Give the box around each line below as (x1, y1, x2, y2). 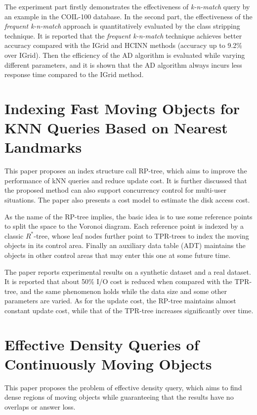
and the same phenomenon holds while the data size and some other (20, 286, 227, 296)
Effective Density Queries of (4, 334, 199, 354)
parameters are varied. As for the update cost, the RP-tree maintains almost (4, 295, 236, 306)
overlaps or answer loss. (4, 402, 76, 412)
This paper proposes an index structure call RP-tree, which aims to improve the (4, 166, 247, 176)
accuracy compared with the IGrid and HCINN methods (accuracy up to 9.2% (4, 40, 242, 50)
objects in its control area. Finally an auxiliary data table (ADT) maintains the (4, 240, 246, 250)
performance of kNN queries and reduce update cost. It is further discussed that (4, 175, 247, 185)
